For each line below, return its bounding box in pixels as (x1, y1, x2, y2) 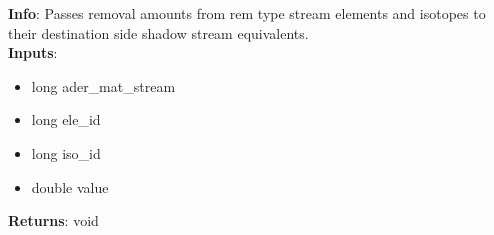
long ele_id (31, 109, 101, 130)
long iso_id (31, 142, 101, 163)
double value (31, 176, 109, 197)
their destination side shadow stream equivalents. (8, 22, 309, 43)
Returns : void (8, 210, 99, 231)
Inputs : (8, 42, 58, 63)
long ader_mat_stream (31, 75, 176, 96)
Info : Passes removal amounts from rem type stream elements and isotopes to (8, 3, 486, 23)
